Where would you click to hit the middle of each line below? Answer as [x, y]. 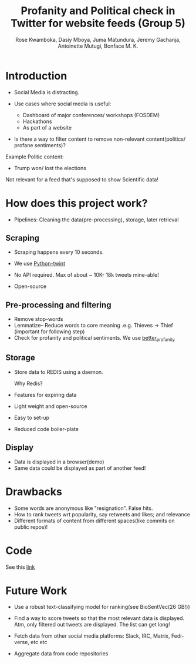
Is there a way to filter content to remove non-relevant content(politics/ [100, 139]
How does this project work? [77, 203]
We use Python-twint [40, 264]
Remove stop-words [38, 319]
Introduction [36, 76]
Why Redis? [28, 383]
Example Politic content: [35, 157]
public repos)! [31, 527]
